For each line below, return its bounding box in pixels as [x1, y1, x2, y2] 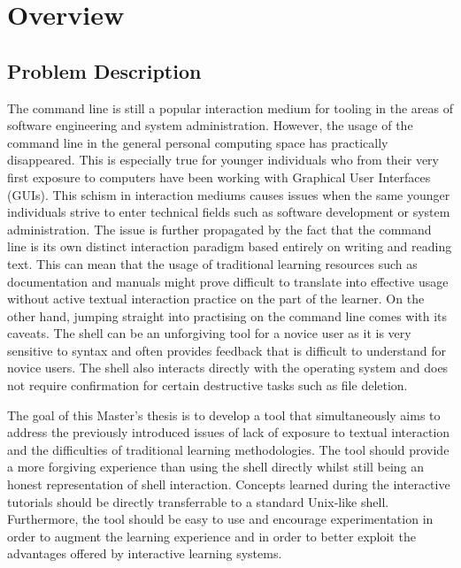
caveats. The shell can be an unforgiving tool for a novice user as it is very [7, 324, 411, 342]
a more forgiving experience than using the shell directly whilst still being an [7, 457, 425, 476]
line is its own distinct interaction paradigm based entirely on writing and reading [7, 237, 452, 256]
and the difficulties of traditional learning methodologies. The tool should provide [7, 440, 449, 458]
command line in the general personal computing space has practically [7, 133, 388, 151]
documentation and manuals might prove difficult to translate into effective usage [7, 272, 449, 290]
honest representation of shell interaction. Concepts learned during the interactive [7, 475, 450, 494]
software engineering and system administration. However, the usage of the [7, 116, 413, 134]
